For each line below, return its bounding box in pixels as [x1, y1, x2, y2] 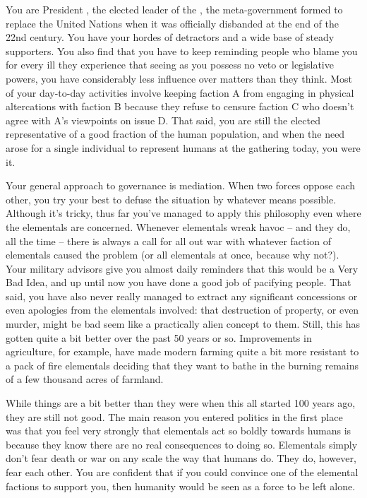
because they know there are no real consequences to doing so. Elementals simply [6, 437, 358, 451]
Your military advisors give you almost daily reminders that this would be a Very [6, 261, 359, 275]
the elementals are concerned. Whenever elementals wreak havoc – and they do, [6, 219, 351, 234]
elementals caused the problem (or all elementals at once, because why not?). [6, 247, 339, 262]
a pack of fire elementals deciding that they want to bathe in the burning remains [6, 357, 359, 372]
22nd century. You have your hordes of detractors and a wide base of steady [6, 30, 335, 45]
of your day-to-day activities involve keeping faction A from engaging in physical [6, 85, 354, 100]
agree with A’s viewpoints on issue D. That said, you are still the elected [6, 112, 320, 127]
